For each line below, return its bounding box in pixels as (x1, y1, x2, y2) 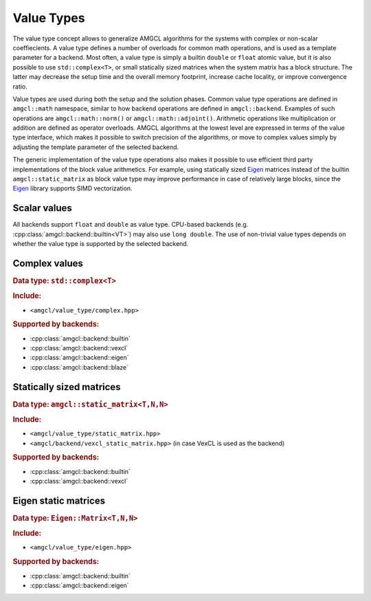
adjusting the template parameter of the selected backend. (12, 143, 179, 151)
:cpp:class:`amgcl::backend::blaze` (30, 363, 128, 371)
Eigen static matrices (12, 495, 106, 506)
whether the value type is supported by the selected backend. (12, 240, 189, 248)
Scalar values (12, 203, 72, 214)
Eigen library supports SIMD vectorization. (12, 184, 133, 192)
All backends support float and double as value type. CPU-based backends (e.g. (12, 220, 249, 229)
